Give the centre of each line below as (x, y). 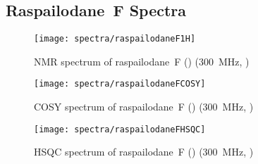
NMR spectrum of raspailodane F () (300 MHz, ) (142, 61)
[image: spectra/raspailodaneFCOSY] (120, 84)
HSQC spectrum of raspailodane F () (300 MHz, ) (144, 152)
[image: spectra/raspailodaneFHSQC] (120, 129)
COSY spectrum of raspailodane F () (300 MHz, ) (144, 107)
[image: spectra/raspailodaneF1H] (115, 39)
